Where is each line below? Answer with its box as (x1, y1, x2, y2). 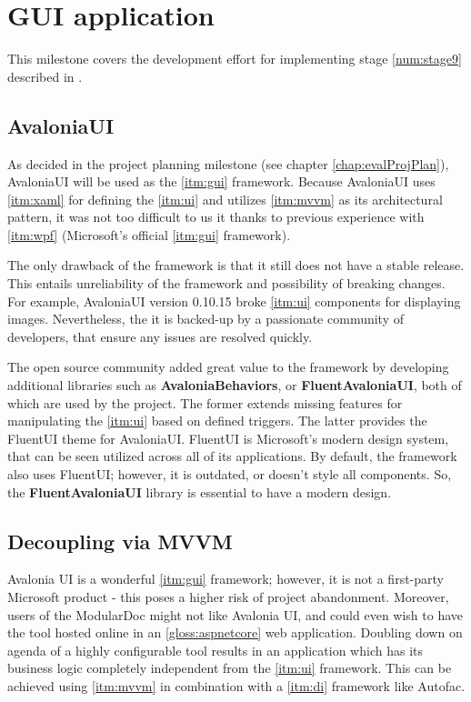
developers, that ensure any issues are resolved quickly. (7, 326, 313, 346)
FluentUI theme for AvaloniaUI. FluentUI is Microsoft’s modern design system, (7, 428, 449, 447)
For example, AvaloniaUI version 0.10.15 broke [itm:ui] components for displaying (7, 291, 461, 310)
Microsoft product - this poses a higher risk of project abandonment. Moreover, (7, 587, 449, 606)
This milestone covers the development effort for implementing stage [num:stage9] (7, 49, 462, 68)
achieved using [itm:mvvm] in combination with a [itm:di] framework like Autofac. (7, 676, 466, 695)
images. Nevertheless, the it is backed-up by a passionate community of (7, 309, 405, 328)
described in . (7, 66, 83, 85)
